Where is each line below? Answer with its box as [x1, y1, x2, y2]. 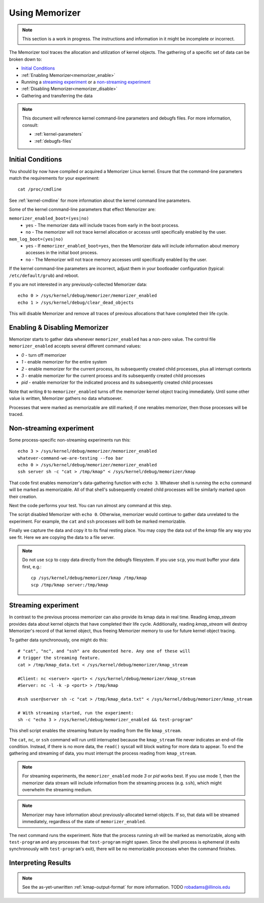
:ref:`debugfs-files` [34, 138, 73, 144]
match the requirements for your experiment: [9, 175, 100, 181]
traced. [9, 411, 24, 417]
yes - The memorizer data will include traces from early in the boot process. [25, 222, 179, 228]
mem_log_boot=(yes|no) [9, 236, 64, 242]
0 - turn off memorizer [21, 352, 66, 358]
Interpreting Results [9, 859, 71, 867]
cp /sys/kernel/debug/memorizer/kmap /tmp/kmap [31, 575, 147, 581]
